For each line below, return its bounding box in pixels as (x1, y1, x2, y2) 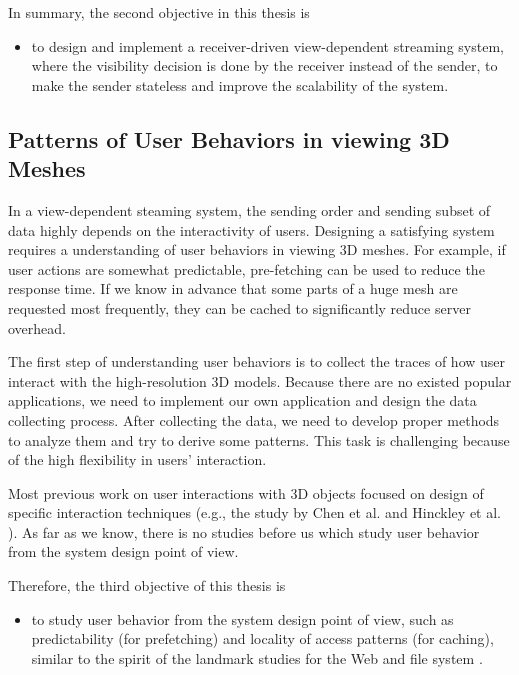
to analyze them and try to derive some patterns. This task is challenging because (8, 429, 510, 450)
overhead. (8, 317, 66, 338)
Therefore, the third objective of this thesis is (8, 575, 286, 596)
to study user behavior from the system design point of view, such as (31, 608, 454, 629)
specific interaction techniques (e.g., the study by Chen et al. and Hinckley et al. (8, 502, 501, 523)
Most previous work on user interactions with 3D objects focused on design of (8, 482, 484, 503)
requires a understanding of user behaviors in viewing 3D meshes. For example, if (8, 239, 506, 260)
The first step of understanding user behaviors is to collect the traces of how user (8, 351, 506, 372)
